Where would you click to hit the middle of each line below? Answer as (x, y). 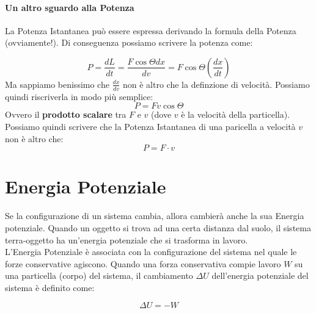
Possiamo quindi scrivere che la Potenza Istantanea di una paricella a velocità (150, 126)
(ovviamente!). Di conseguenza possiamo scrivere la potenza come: (129, 42)
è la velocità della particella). (235, 114)
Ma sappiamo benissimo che (57, 84)
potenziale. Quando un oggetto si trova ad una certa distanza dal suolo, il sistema (158, 227)
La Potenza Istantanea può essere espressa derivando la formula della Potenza (151, 30)
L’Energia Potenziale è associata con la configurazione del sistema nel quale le (151, 252)
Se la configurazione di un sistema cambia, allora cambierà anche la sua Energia (155, 216)
